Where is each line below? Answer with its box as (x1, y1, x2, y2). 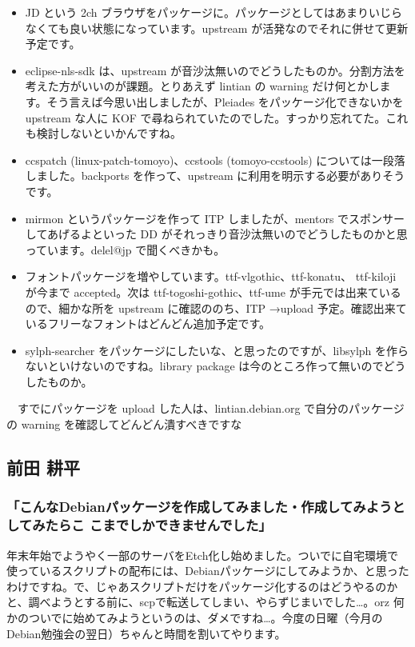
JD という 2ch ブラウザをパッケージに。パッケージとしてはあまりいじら (25, 4, 403, 20)
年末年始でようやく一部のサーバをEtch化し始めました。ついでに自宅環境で (6, 546, 399, 563)
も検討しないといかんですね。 (25, 125, 182, 142)
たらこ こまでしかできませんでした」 (45, 515, 272, 535)
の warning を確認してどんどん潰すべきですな (6, 416, 242, 433)
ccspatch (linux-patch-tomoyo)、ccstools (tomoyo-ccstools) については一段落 (25, 151, 405, 168)
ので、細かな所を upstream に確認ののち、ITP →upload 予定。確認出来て (25, 299, 407, 316)
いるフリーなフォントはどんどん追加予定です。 (25, 315, 270, 332)
